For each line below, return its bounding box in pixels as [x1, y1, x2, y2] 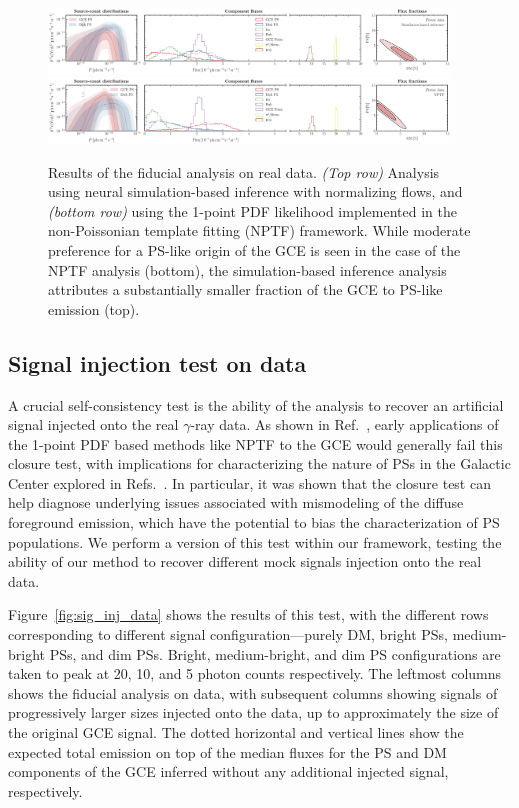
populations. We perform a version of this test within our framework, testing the [8, 531, 502, 552]
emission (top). [48, 298, 140, 319]
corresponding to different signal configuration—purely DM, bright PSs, [8, 624, 448, 645]
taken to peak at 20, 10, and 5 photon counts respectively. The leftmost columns [8, 663, 502, 684]
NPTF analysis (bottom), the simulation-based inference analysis [48, 259, 447, 280]
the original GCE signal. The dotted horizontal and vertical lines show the [8, 722, 464, 743]
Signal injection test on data [8, 347, 307, 378]
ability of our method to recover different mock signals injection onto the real [8, 551, 482, 572]
